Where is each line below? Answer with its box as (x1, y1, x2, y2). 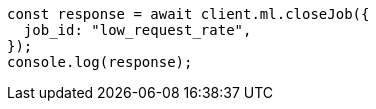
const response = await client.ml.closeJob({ (7, 6, 370, 22)
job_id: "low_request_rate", (23, 22, 252, 38)
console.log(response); (7, 54, 193, 70)
